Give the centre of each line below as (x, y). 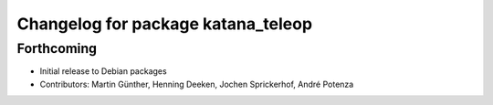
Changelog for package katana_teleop (165, 24)
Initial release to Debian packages (104, 71)
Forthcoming (57, 48)
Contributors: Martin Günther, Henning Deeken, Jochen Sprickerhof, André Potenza (197, 84)
